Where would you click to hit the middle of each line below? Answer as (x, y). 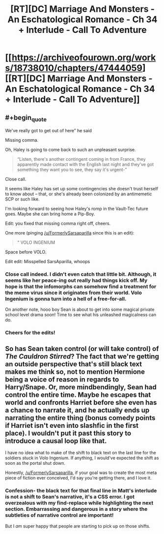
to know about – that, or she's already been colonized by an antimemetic (79, 194)
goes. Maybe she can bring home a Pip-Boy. (50, 214)
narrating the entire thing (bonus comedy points (80, 418)
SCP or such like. (22, 199)
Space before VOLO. (26, 252)
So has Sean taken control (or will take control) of (82, 348)
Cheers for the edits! (30, 333)
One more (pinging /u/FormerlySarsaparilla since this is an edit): (70, 233)
